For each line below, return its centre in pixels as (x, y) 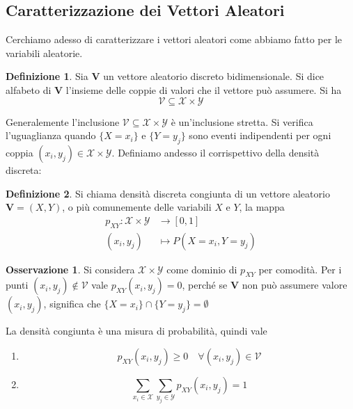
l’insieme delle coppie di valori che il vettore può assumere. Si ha (204, 89)
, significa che (72, 304)
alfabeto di (29, 89)
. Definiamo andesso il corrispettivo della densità (215, 152)
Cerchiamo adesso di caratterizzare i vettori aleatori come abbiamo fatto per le (174, 39)
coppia (19, 152)
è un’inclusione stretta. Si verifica (242, 121)
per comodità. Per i (300, 269)
